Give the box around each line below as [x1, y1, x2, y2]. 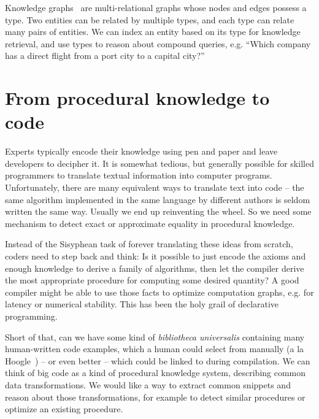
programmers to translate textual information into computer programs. [5, 169, 272, 182]
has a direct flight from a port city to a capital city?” [5, 49, 205, 62]
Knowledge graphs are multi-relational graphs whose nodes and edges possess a [5, 1, 307, 13]
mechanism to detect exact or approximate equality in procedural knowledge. [5, 217, 295, 229]
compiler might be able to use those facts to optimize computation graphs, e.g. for [5, 285, 314, 298]
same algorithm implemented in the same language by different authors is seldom [5, 193, 310, 206]
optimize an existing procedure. [5, 402, 123, 415]
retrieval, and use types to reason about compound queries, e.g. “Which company [5, 37, 311, 50]
